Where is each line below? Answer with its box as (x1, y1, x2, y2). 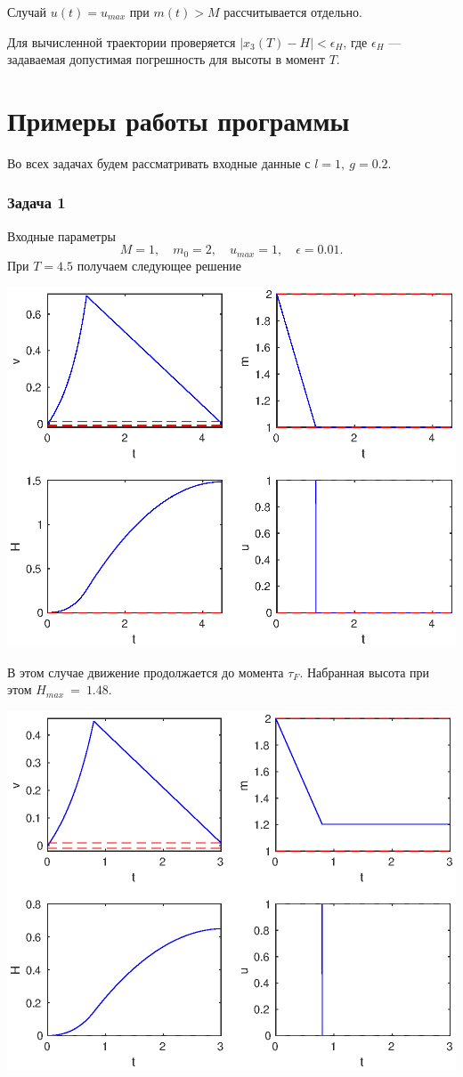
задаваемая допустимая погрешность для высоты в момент (7, 50, 325, 69)
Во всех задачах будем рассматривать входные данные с (7, 153, 311, 172)
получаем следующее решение (77, 255, 242, 274)
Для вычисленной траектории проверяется (7, 32, 236, 51)
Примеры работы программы (7, 101, 350, 138)
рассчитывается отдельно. (223, 3, 362, 20)
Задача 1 (7, 191, 66, 214)
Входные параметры (7, 226, 116, 245)
